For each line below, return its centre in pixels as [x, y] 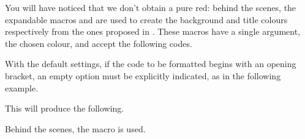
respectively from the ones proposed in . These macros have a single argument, [153, 31]
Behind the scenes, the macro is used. [75, 128]
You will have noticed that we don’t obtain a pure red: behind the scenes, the [151, 7]
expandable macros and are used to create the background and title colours [146, 19]
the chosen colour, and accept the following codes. [99, 43]
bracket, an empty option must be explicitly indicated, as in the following [143, 75]
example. [22, 87]
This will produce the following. [65, 108]
